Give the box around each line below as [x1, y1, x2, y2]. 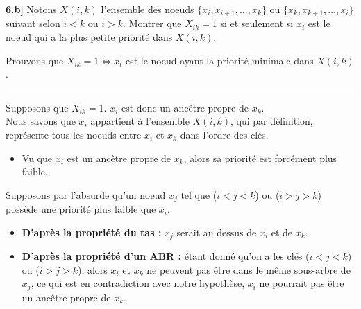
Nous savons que [6, 114, 76, 128]
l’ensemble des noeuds [101, 2, 194, 16]
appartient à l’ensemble [90, 114, 190, 128]
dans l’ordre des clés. [180, 127, 269, 142]
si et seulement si [220, 16, 294, 30]
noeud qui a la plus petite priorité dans [6, 30, 173, 44]
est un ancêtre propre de [67, 150, 171, 165]
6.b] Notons [6, 2, 57, 16]
